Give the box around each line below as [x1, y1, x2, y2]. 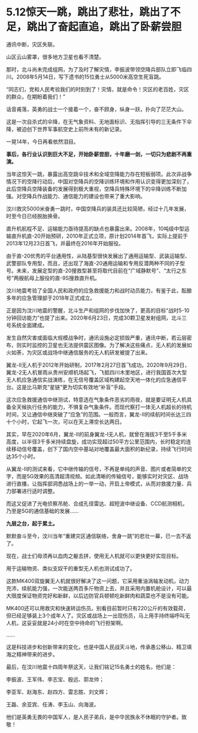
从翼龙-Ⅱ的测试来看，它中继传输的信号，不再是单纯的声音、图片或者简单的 [6, 465, 187, 472]
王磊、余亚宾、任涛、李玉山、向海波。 [6, 701, 99, 708]
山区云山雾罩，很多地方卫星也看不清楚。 [6, 53, 104, 60]
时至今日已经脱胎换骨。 [6, 212, 63, 219]
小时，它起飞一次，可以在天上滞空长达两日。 [16, 418, 125, 425]
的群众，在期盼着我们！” [6, 93, 66, 100]
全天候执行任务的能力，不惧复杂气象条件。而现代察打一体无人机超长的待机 [11, 403, 192, 410]
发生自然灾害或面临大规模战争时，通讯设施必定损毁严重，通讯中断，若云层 [6, 334, 187, 341]
